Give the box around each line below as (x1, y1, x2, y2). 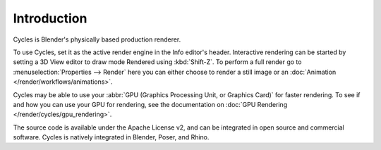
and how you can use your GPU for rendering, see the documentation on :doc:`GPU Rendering (13, 100, 288, 108)
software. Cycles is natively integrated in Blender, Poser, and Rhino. (13, 133, 210, 142)
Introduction (13, 11, 87, 26)
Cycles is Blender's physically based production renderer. (13, 35, 181, 44)
